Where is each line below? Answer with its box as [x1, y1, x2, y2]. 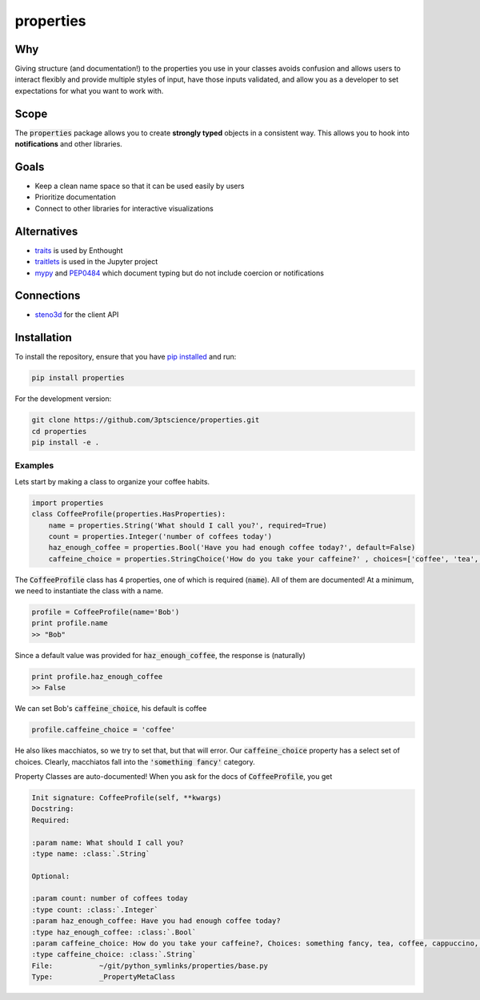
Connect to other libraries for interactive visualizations [34, 203, 214, 213]
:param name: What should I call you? [31, 837, 184, 847]
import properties [31, 498, 104, 508]
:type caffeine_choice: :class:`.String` [31, 950, 197, 959]
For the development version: [14, 394, 112, 404]
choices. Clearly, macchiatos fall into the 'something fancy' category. [14, 757, 255, 766]
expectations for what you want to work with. [14, 86, 164, 95]
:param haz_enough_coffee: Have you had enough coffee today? [31, 917, 281, 926]
